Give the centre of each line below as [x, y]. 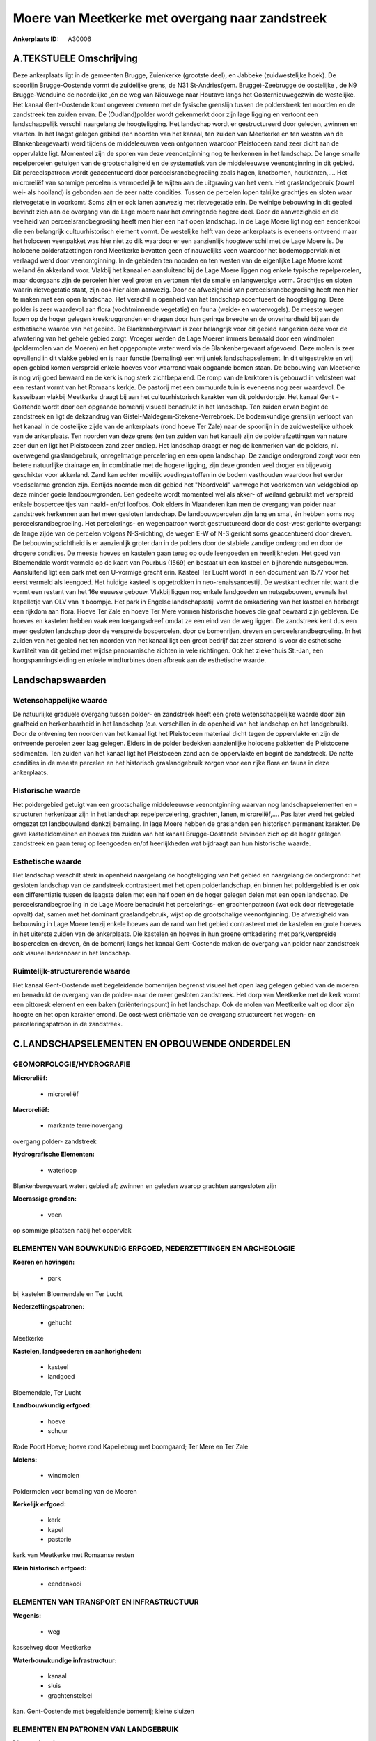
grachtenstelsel [70, 1695]
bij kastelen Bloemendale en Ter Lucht [68, 1294]
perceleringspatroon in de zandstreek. [68, 1024]
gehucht [60, 1322]
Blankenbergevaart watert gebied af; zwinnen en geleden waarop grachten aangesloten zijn [145, 1186]
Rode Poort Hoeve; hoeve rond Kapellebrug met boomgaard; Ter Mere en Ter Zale [131, 1447]
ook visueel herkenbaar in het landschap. [72, 953]
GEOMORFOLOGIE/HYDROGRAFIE [71, 1064]
